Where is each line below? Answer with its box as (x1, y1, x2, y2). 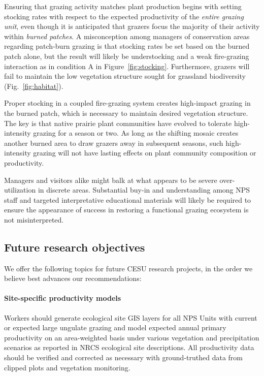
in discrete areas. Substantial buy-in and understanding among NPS (38, 184, 250, 195)
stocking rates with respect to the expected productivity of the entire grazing (4, 11, 244, 21)
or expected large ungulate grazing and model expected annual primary (4, 322, 226, 333)
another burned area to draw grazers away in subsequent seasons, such (4, 137, 223, 148)
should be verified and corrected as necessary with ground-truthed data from (4, 352, 243, 363)
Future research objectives (4, 239, 145, 255)
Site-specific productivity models (4, 293, 121, 303)
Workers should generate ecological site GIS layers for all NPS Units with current (4, 312, 257, 323)
